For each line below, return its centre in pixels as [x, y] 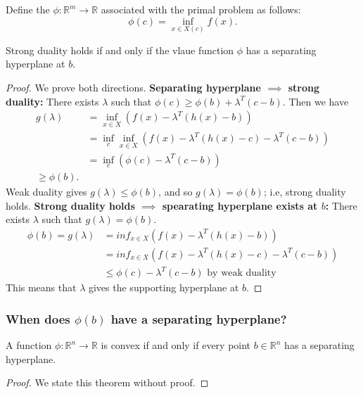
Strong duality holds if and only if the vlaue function [120, 50]
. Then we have [316, 101]
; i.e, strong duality [305, 191]
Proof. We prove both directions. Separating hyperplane [133, 87]
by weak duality [242, 273]
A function [29, 345]
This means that [41, 287]
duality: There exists [52, 101]
